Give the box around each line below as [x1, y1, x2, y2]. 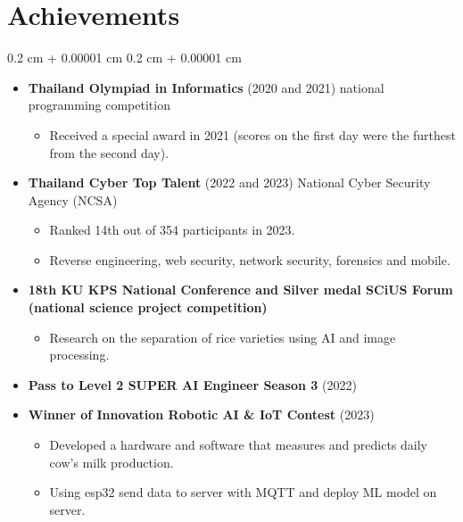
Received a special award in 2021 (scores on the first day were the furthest [49, 125, 456, 144]
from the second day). [49, 143, 169, 162]
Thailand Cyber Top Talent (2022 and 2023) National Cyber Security [28, 173, 431, 192]
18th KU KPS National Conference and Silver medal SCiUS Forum [28, 280, 453, 299]
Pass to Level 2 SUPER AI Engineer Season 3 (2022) [28, 375, 357, 394]
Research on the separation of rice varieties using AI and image [49, 327, 396, 346]
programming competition [28, 95, 170, 114]
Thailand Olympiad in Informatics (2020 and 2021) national [28, 78, 384, 96]
